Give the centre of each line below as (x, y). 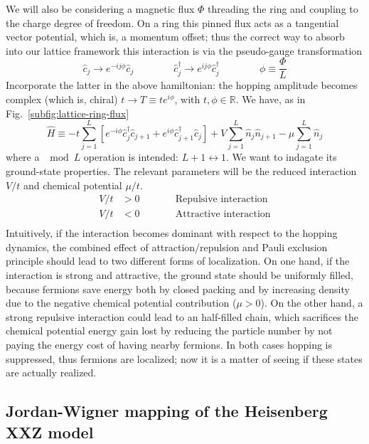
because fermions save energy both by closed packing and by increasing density (178, 289)
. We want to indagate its (282, 157)
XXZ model (50, 432)
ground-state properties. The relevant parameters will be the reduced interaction (181, 170)
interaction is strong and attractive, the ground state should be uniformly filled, (180, 275)
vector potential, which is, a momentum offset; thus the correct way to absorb (175, 37)
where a (23, 157)
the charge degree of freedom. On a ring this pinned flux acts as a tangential (172, 22)
